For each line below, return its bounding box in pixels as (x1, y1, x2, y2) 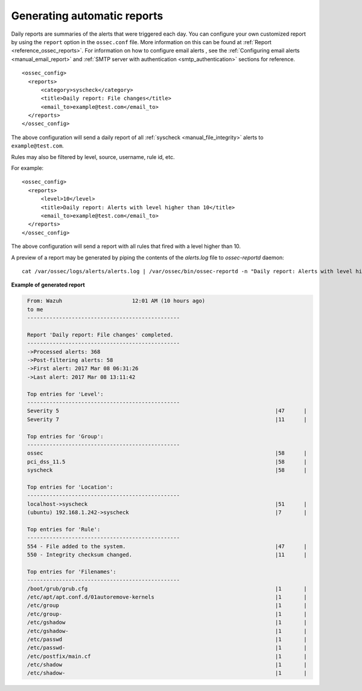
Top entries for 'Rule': (27, 526, 101, 533)
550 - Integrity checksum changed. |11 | (27, 551, 307, 559)
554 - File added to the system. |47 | (27, 543, 307, 550)
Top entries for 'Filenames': (27, 568, 117, 575)
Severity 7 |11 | (27, 416, 307, 423)
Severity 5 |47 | (27, 407, 307, 414)
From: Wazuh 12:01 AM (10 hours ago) (27, 297, 206, 305)
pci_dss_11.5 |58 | (27, 458, 307, 465)
